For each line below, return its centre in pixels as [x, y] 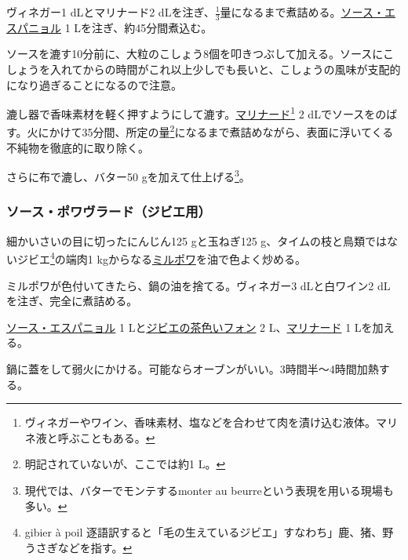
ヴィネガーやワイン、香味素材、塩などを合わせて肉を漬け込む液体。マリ [211, 422]
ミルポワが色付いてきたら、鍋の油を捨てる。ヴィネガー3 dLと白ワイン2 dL [199, 285]
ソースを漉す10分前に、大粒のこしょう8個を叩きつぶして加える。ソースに [195, 54]
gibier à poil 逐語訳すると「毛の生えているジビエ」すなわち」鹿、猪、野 [209, 532]
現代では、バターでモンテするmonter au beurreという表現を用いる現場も [209, 490]
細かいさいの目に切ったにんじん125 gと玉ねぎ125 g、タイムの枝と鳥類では [197, 240]
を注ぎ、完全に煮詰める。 [72, 301]
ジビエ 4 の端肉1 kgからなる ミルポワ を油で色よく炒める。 [161, 258]
